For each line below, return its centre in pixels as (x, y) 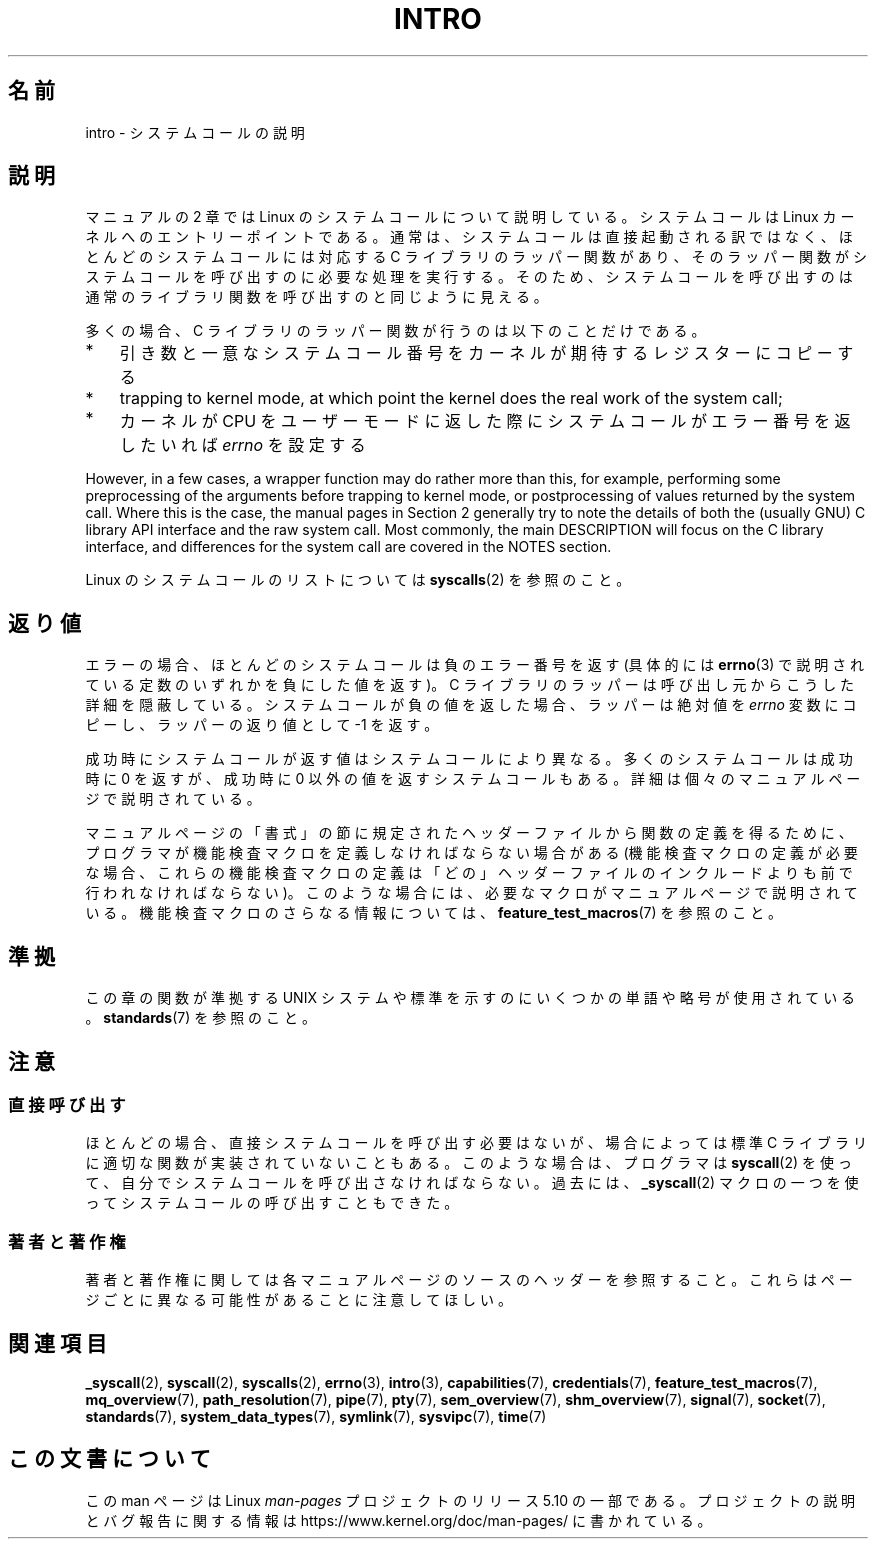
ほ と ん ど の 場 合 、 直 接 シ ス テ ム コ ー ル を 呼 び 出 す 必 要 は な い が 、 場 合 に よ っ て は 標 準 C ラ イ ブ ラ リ (476, 1143)
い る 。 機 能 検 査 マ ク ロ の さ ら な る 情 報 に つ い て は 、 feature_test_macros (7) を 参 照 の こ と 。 (434, 913)
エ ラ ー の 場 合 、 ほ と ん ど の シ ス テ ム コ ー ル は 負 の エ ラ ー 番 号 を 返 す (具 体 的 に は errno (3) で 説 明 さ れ (475, 665)
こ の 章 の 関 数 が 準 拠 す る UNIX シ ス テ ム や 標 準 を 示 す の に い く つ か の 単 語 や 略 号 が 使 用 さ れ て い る (470, 998)
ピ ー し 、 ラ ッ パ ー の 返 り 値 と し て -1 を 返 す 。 (262, 725)
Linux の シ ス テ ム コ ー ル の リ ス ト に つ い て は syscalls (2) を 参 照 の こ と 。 (358, 580)
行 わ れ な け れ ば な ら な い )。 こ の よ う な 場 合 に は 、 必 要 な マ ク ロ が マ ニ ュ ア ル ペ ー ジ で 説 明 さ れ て (471, 893)
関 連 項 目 (57, 1343)
